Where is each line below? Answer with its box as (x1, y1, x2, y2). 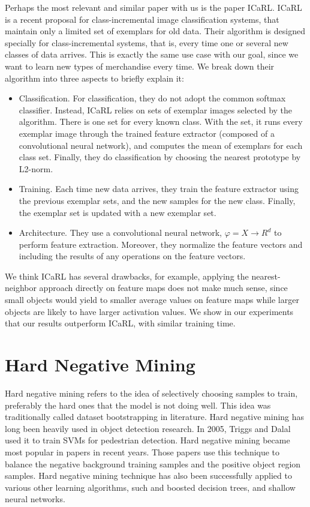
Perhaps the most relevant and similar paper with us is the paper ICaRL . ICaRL (5, 1, 302, 13)
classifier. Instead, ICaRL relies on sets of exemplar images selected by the (19, 103, 293, 116)
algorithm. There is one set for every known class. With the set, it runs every (19, 115, 303, 128)
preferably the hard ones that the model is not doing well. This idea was (5, 398, 271, 411)
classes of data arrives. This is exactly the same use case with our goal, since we (5, 48, 299, 61)
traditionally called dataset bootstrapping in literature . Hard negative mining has (5, 410, 305, 423)
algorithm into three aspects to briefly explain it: (5, 71, 184, 84)
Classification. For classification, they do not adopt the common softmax (19, 92, 286, 104)
